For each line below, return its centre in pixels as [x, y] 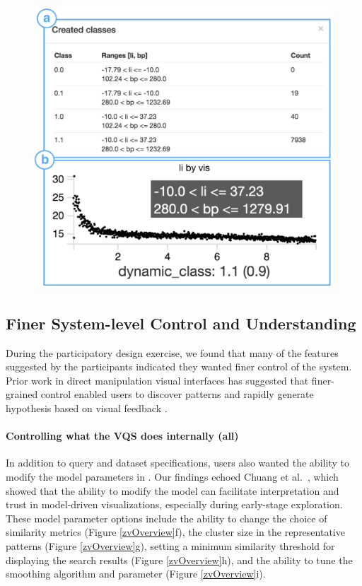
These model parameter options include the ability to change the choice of [167, 518]
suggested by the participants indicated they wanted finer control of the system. [179, 367]
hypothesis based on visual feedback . [87, 408]
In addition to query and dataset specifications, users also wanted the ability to [177, 463]
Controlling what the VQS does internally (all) [122, 436]
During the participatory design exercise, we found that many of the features [172, 352]
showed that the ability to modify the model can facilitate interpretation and [173, 490]
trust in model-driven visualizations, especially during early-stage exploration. [174, 504]
